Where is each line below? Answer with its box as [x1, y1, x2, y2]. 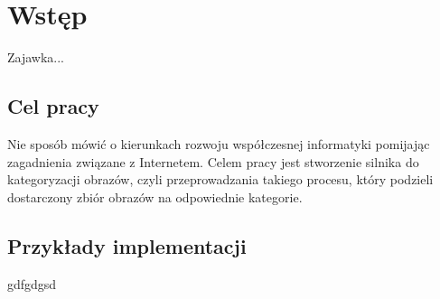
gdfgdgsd [7, 274, 57, 293]
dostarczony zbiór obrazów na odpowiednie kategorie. [7, 187, 303, 206]
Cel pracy [7, 92, 99, 120]
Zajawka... [7, 48, 65, 67]
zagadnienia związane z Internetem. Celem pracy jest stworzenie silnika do [7, 152, 419, 171]
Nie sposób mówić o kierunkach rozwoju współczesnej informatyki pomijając [7, 134, 430, 153]
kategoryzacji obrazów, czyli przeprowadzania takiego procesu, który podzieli [7, 170, 434, 189]
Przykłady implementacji [7, 231, 247, 259]
